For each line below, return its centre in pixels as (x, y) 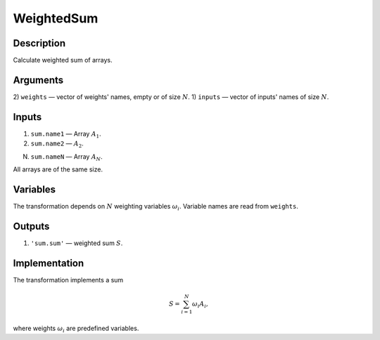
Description (39, 43)
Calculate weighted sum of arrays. (63, 60)
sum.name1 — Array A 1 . (66, 135)
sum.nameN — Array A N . (66, 157)
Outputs (31, 226)
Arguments (38, 80)
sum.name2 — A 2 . (57, 144)
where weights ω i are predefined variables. (76, 329)
